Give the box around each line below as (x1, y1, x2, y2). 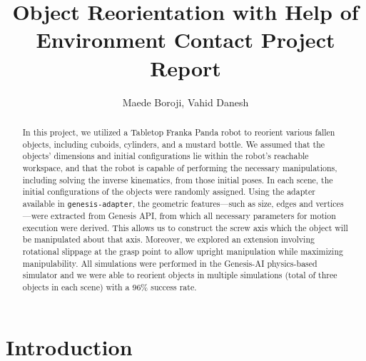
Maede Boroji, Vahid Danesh (122, 94, 249, 109)
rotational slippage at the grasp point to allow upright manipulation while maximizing (22, 245, 343, 257)
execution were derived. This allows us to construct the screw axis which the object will (22, 221, 348, 233)
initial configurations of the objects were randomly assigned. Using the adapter (22, 185, 315, 198)
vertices (315, 197, 344, 209)
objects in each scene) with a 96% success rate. (22, 280, 197, 293)
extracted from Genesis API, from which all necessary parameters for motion (51, 209, 336, 221)
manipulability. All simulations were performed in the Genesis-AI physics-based (22, 257, 317, 269)
